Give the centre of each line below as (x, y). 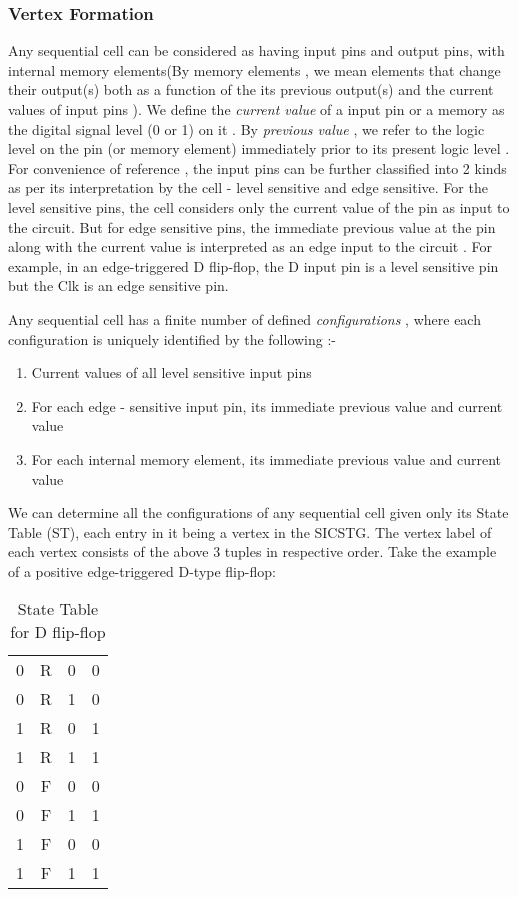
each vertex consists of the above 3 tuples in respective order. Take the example (252, 551)
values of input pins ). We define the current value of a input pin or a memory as (256, 109)
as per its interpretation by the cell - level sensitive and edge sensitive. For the (248, 187)
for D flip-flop (58, 632)
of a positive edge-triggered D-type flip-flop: (142, 570)
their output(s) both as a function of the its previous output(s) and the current (251, 89)
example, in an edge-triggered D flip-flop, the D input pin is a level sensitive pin (253, 265)
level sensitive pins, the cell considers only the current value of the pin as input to (259, 206)
